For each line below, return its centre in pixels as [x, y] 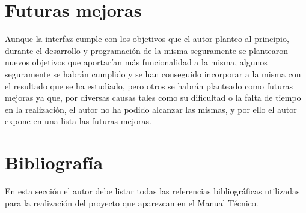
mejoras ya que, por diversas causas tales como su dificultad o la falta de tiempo [153, 97]
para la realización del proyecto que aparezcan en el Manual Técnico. [132, 202]
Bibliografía [54, 162]
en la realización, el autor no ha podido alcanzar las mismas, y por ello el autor [151, 109]
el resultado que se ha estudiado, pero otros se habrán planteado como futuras [149, 85]
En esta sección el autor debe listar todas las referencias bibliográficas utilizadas [152, 191]
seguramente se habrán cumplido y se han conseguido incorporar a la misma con [153, 73]
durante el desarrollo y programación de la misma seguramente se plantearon [147, 50]
